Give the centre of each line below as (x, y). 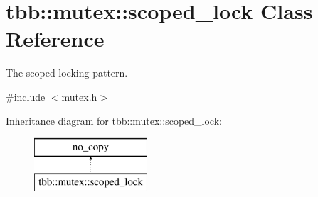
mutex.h (79, 96)
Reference (55, 39)
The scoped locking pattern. (67, 73)
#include (26, 96)
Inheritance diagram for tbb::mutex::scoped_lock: (114, 120)
